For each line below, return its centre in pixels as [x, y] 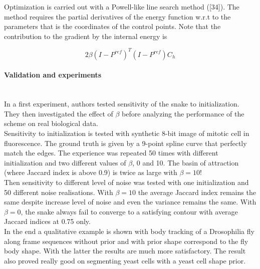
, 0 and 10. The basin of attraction [186, 162]
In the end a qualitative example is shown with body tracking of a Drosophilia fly [129, 231]
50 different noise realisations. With [59, 192]
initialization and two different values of [65, 162]
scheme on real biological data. [51, 123]
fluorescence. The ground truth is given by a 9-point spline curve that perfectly [125, 143]
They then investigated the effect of [59, 113]
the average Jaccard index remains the [197, 192]
